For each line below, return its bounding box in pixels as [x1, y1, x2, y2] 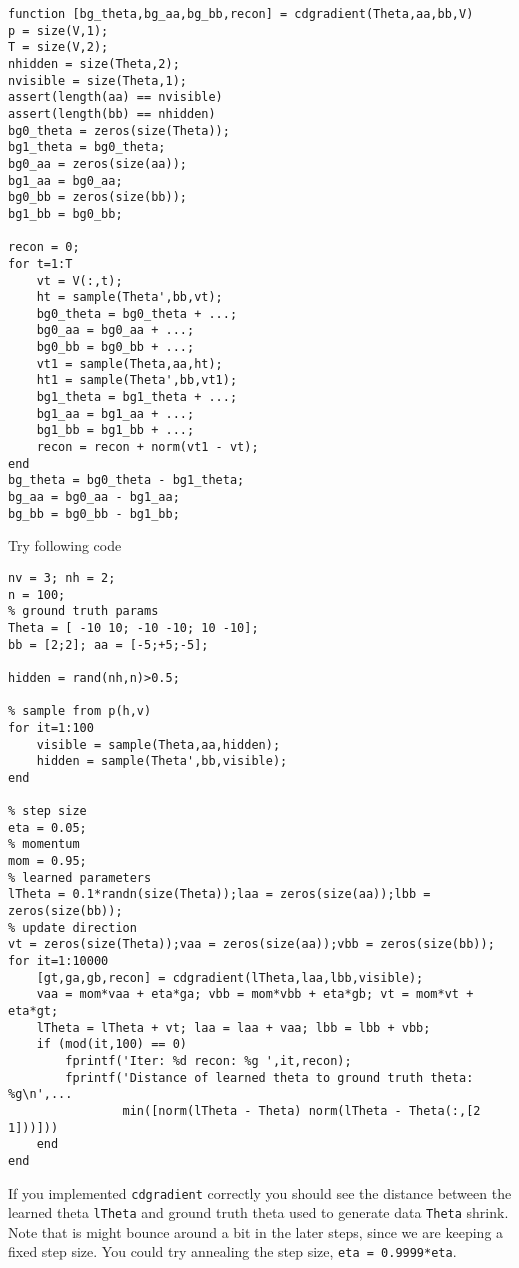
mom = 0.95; [8, 854, 87, 869]
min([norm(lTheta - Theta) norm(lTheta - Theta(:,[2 [122, 1103, 481, 1118]
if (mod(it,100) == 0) [36, 1037, 187, 1052]
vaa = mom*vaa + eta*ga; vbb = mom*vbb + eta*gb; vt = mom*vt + [36, 987, 474, 1002]
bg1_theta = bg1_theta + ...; [36, 390, 238, 405]
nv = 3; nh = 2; [8, 570, 116, 585]
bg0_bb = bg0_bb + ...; [36, 340, 195, 355]
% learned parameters [8, 870, 152, 885]
